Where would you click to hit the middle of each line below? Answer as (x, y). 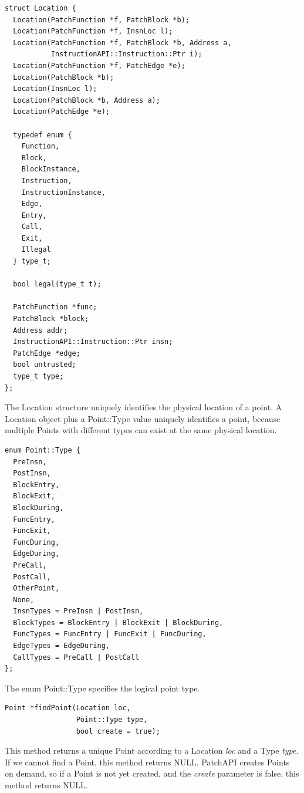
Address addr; (40, 330)
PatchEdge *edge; (47, 353)
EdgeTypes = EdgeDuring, (61, 646)
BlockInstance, (51, 169)
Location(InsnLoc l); (55, 89)
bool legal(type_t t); (57, 284)
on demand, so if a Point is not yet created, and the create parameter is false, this (152, 773)
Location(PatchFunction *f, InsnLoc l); (93, 31)
